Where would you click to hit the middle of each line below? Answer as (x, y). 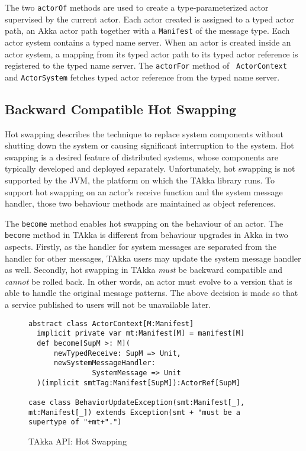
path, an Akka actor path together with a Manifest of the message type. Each (147, 30)
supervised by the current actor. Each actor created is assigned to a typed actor (149, 19)
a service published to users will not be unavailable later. (108, 305)
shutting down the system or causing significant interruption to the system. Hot (149, 145)
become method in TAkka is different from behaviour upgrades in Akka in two (146, 235)
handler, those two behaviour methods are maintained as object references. (140, 203)
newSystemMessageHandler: (104, 363)
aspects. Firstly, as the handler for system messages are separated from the (141, 247)
